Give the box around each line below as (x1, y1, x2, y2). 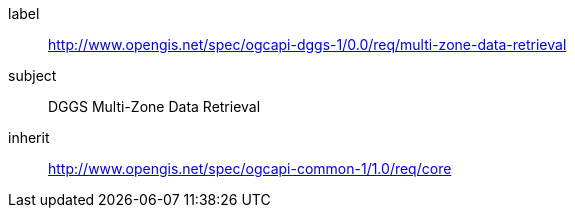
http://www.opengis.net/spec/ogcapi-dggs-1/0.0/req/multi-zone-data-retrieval (48, 36, 567, 53)
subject (8, 67, 57, 84)
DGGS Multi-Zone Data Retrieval (48, 98, 261, 115)
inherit (8, 129, 50, 146)
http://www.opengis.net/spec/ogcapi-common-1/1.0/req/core (48, 160, 452, 177)
